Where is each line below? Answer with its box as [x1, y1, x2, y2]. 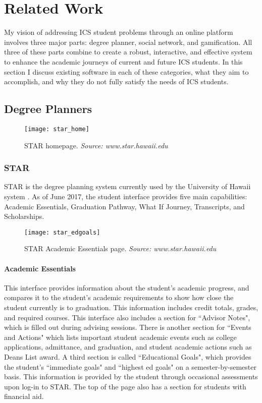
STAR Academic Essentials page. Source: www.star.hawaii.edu [24, 243, 217, 254]
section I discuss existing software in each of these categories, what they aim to [4, 66, 249, 77]
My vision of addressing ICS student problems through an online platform [4, 27, 233, 37]
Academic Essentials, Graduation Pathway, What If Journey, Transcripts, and [4, 201, 245, 211]
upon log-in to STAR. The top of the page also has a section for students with [4, 381, 246, 391]
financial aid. [4, 391, 44, 401]
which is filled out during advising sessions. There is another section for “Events [4, 322, 251, 332]
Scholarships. [4, 211, 44, 221]
